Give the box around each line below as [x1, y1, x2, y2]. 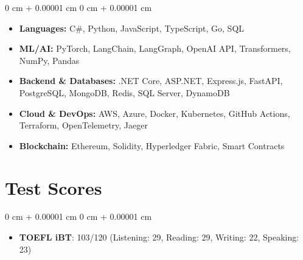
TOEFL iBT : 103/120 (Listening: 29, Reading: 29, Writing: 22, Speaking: [19, 231, 299, 244]
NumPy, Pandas [19, 54, 80, 66]
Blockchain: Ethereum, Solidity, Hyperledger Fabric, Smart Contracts [19, 139, 285, 152]
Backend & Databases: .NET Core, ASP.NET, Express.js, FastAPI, [19, 74, 283, 87]
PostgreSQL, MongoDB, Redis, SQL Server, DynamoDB [19, 86, 230, 99]
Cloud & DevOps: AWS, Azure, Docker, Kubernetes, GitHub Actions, [19, 107, 290, 119]
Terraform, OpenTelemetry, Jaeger [19, 119, 148, 132]
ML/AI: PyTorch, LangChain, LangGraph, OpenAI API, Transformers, [19, 42, 291, 55]
